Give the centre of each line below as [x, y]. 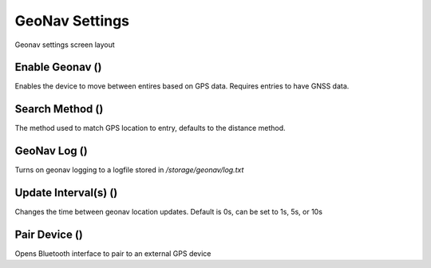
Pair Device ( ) [49, 234]
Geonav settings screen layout [65, 45]
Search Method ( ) [59, 109]
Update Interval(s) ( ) [66, 193]
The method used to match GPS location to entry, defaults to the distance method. [150, 128]
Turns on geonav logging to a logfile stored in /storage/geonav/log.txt [129, 170]
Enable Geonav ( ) [58, 67]
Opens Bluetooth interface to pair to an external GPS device [113, 254]
